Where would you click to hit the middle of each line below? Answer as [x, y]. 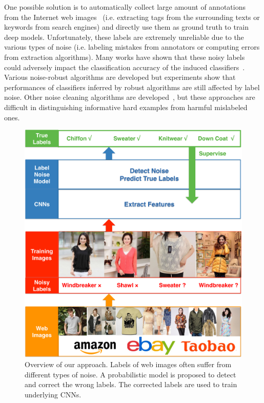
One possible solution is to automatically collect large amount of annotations [125, 7]
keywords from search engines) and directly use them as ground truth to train [127, 27]
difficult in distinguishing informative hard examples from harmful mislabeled [126, 107]
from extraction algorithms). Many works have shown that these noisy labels [125, 57]
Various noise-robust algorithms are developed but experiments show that [120, 77]
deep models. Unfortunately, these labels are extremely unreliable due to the [124, 37]
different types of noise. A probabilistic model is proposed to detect [130, 374]
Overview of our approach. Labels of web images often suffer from [128, 364]
